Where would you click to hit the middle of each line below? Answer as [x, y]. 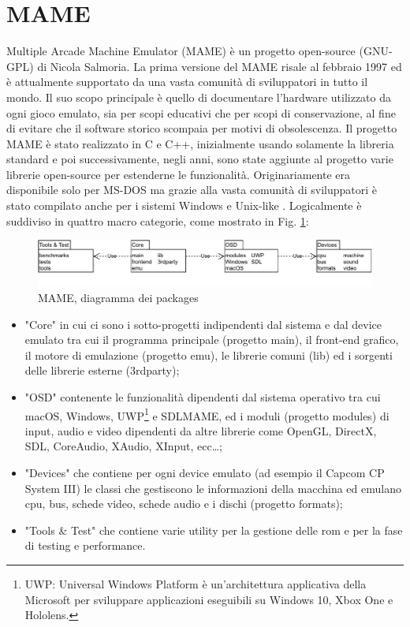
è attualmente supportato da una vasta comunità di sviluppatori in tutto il [187, 82]
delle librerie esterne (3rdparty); [102, 370]
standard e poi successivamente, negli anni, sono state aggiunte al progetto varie [200, 159]
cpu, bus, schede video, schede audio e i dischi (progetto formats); [184, 504]
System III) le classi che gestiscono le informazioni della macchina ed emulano [213, 488]
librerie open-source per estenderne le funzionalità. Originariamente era [179, 174]
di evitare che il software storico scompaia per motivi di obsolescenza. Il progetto [202, 128]
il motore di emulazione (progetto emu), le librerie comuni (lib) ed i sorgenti [209, 355]
